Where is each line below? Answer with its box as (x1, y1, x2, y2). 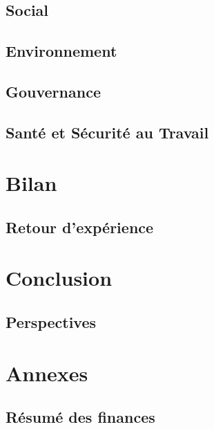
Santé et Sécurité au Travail (6, 121, 209, 143)
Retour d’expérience (6, 216, 154, 237)
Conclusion (6, 264, 113, 292)
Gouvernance (6, 80, 101, 102)
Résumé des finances (6, 406, 155, 428)
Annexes (6, 358, 88, 387)
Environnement (6, 40, 117, 62)
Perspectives (6, 311, 97, 333)
